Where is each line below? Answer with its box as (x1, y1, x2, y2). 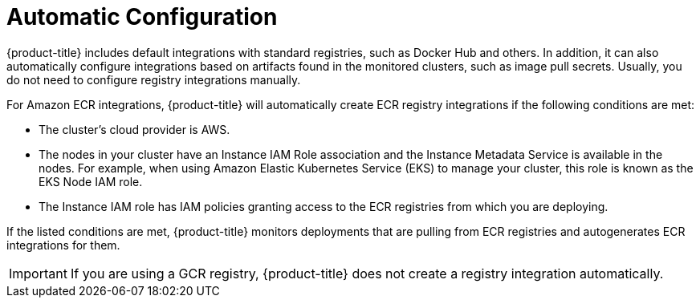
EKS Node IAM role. (39, 174, 143, 188)
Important (9, 265, 67, 282)
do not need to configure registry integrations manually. (6, 72, 301, 87)
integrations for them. (6, 237, 120, 252)
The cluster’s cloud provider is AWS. (39, 122, 230, 136)
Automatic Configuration (6, 3, 278, 30)
